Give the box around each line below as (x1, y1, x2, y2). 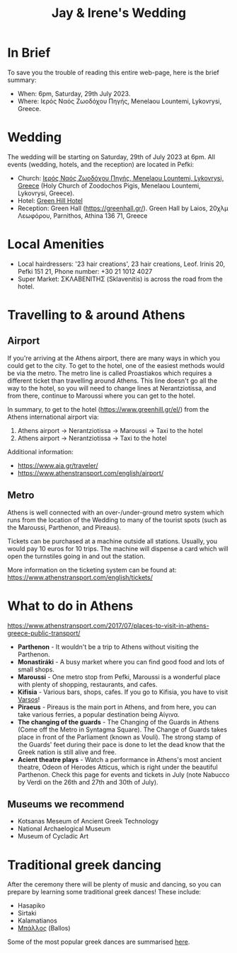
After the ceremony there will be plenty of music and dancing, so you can (7, 880, 221, 889)
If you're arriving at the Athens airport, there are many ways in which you (7, 354, 221, 362)
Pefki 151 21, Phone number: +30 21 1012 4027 (17, 267, 153, 275)
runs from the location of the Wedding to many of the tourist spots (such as (7, 515, 227, 524)
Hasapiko (17, 901, 46, 910)
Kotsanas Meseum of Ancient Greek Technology (17, 817, 159, 826)
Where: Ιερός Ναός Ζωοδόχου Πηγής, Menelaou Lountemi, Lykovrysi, (17, 97, 222, 105)
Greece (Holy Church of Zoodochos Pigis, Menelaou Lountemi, (17, 181, 201, 190)
